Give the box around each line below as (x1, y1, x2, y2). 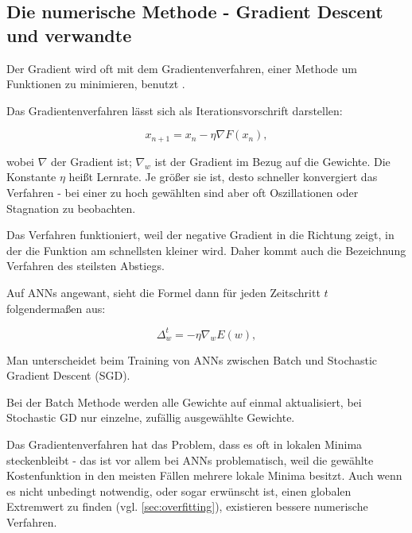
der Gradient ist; (51, 153, 132, 169)
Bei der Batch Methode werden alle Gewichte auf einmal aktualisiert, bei (6, 393, 362, 410)
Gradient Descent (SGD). (6, 367, 130, 384)
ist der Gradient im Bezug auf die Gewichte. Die (154, 153, 391, 169)
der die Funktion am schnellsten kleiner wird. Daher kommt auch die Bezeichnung (6, 241, 406, 258)
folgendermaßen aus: (6, 299, 106, 316)
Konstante (6, 168, 56, 185)
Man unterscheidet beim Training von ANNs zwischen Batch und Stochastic (6, 351, 378, 368)
